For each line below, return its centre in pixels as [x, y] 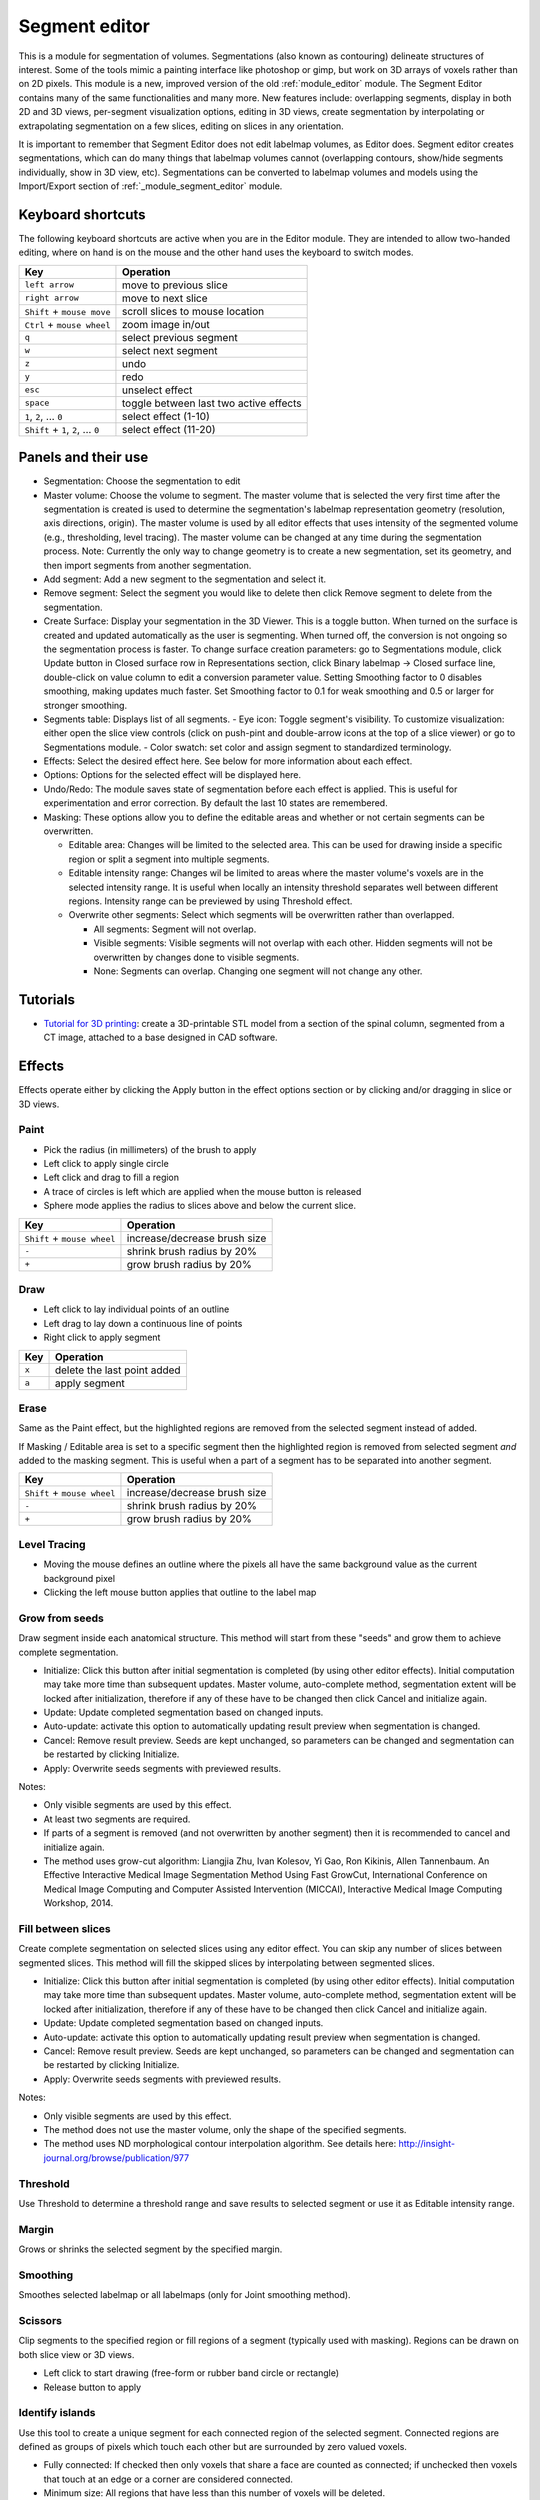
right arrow [51, 298]
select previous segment [180, 337]
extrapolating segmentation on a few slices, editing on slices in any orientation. [181, 126]
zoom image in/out [165, 324]
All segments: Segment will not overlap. [175, 929]
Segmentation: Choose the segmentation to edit [142, 481]
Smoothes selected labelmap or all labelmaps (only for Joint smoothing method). [184, 2295]
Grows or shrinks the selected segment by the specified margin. [150, 2249]
